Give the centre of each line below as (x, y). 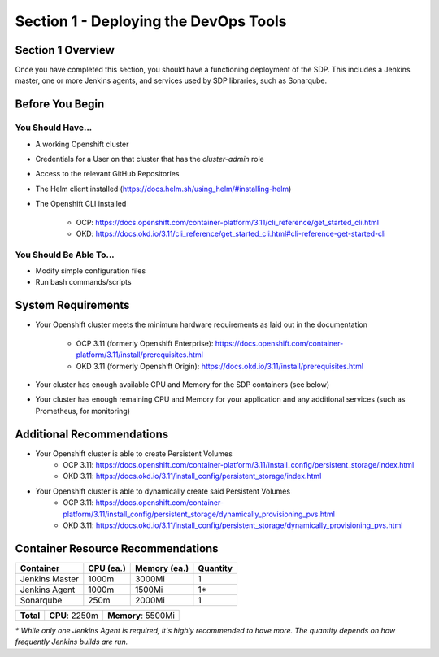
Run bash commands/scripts (83, 282)
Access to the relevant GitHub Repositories (107, 174)
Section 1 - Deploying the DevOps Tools (151, 21)
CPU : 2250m (74, 616)
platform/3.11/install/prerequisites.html (139, 355)
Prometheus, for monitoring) (83, 411)
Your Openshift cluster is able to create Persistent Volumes (134, 453)
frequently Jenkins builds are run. (72, 642)
